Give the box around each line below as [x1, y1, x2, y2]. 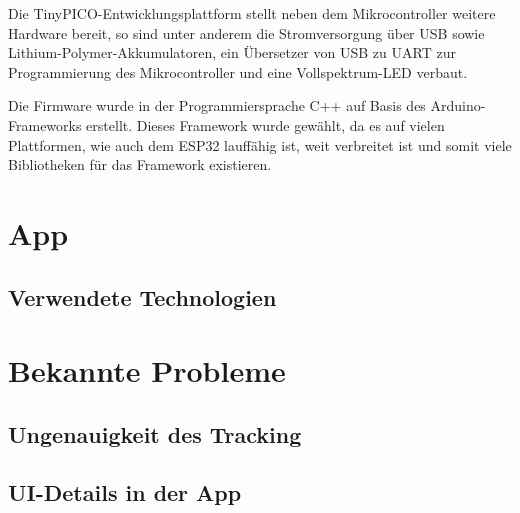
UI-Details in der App [8, 477, 242, 508]
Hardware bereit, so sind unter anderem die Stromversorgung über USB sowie [8, 22, 485, 43]
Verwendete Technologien [8, 281, 277, 312]
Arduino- [430, 95, 486, 116]
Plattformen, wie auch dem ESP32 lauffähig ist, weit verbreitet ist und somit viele [8, 134, 512, 155]
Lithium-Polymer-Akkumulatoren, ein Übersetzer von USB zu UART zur [8, 42, 456, 63]
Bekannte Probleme [8, 350, 286, 391]
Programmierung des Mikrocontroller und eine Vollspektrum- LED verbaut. [8, 61, 468, 82]
